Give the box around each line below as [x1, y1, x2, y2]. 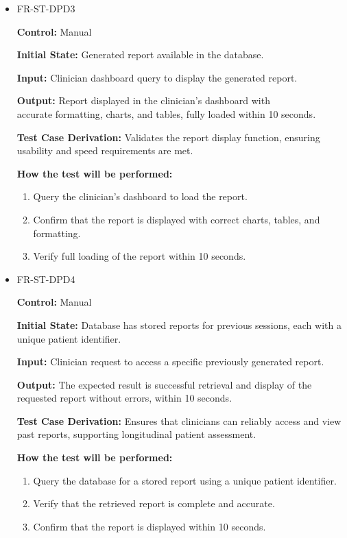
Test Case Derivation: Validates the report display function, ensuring [16, 130, 320, 144]
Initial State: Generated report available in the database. [16, 47, 264, 62]
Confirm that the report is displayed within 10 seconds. [33, 519, 266, 533]
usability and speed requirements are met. [16, 143, 193, 158]
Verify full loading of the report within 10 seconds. [33, 249, 246, 263]
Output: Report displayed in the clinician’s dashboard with [16, 93, 270, 108]
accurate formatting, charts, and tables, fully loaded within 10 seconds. [16, 106, 316, 121]
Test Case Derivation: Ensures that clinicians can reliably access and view [16, 413, 342, 428]
